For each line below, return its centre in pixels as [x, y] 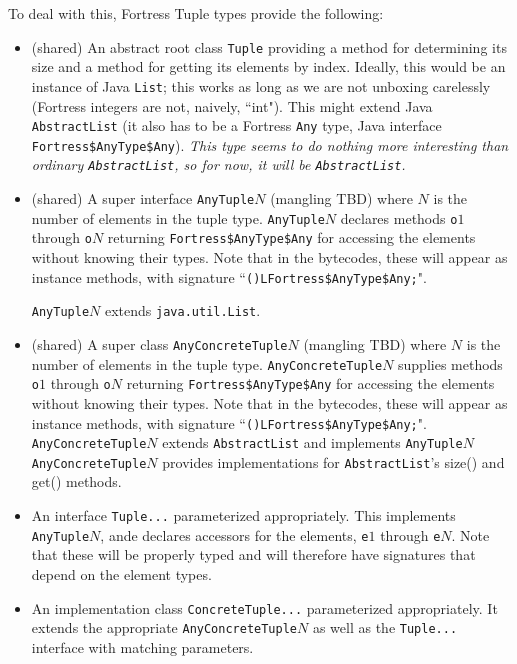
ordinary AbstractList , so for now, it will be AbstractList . [218, 164]
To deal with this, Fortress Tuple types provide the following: [196, 13]
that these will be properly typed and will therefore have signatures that [253, 554]
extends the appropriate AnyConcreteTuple [164, 627]
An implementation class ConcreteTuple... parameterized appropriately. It [264, 607]
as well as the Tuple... [385, 627]
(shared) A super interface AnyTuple [143, 198]
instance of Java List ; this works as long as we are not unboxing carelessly [261, 85]
